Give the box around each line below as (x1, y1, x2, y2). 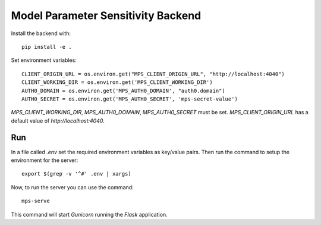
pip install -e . (21, 43, 72, 50)
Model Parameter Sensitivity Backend (11, 9, 202, 22)
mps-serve (21, 198, 50, 205)
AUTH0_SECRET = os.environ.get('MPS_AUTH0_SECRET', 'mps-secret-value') (21, 95, 238, 102)
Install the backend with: (11, 30, 71, 37)
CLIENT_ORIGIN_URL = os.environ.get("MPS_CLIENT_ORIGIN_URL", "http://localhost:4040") (21, 70, 285, 77)
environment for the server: (11, 157, 78, 164)
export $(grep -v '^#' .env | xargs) (21, 170, 132, 177)
